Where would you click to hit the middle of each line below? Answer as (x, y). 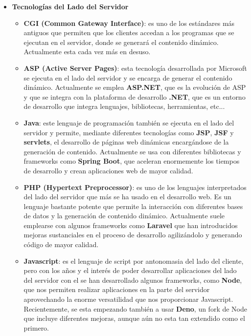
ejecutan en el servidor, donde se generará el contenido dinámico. (121, 42)
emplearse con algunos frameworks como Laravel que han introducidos (131, 225)
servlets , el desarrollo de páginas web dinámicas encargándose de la (126, 142)
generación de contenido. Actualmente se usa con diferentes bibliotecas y (132, 151)
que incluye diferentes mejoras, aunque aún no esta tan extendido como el (134, 318)
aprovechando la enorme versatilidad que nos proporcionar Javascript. (128, 299)
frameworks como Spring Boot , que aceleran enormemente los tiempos (132, 161)
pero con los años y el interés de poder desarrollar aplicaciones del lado (130, 270)
